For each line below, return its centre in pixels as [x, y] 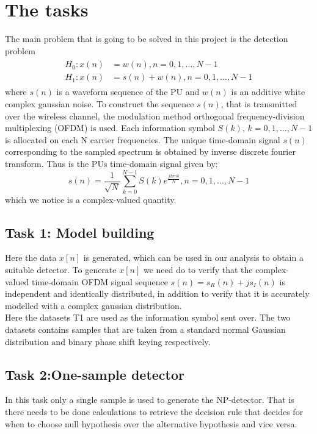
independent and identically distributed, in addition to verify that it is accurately [157, 293]
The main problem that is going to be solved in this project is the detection [147, 39]
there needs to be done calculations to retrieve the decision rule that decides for [154, 412]
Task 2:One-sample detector [95, 374]
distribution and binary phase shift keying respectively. [108, 341]
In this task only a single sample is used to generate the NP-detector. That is [150, 400]
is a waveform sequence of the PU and [128, 92]
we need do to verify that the [198, 270]
